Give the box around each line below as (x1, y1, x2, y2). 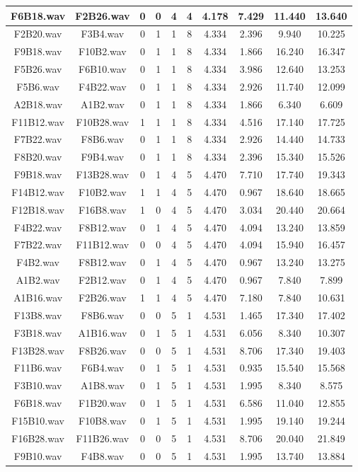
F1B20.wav (79, 396, 127, 410)
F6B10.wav (79, 62, 127, 76)
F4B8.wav (81, 448, 125, 463)
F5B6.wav (16, 79, 59, 93)
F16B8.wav (79, 202, 127, 217)
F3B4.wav (81, 26, 125, 41)
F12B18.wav (11, 202, 64, 217)
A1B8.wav (80, 378, 125, 393)
